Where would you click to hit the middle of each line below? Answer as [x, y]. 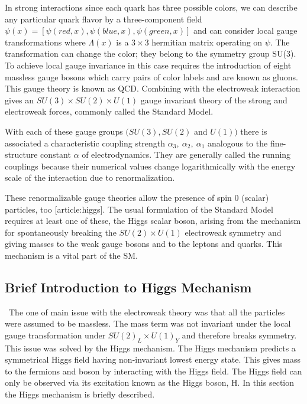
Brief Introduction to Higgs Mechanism [128, 287]
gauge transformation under [55, 335]
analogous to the [238, 143]
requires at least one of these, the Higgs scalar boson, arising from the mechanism [153, 221]
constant [56, 154]
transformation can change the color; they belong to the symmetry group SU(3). [151, 53]
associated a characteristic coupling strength [85, 143]
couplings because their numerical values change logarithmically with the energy [150, 166]
